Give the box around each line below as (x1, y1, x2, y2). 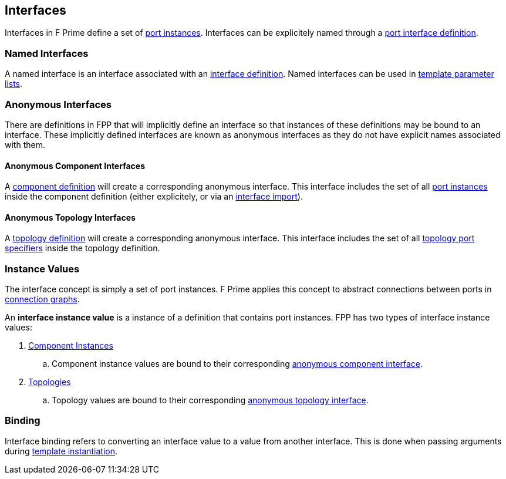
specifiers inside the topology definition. (5, 243, 160, 254)
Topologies (28, 377, 71, 387)
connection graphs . (5, 294, 80, 305)
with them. (5, 139, 45, 150)
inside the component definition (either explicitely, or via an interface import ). (5, 191, 303, 202)
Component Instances (28, 340, 113, 351)
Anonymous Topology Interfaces (5, 212, 136, 222)
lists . (5, 79, 23, 89)
